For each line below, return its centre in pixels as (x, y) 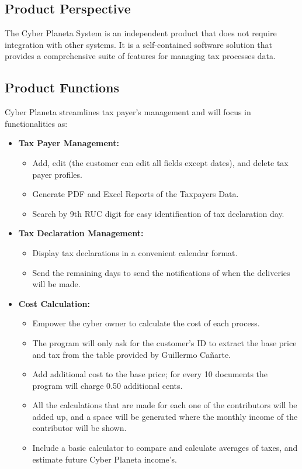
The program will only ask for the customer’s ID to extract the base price (164, 342)
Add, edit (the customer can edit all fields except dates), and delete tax (160, 162)
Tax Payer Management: (69, 143)
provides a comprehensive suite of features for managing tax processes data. (140, 56)
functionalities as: (36, 123)
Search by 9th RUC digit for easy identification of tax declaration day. (158, 213)
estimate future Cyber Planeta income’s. (105, 459)
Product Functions (62, 87)
